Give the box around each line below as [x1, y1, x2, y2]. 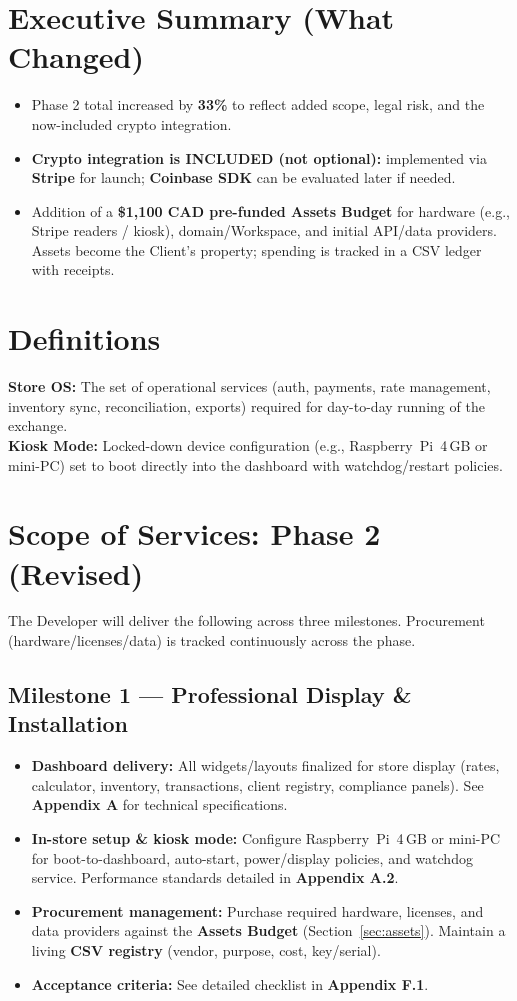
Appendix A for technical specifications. [31, 794, 288, 815]
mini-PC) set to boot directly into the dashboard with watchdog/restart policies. [8, 454, 503, 475]
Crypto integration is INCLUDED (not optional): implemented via [31, 147, 488, 168]
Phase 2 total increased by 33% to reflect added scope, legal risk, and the [31, 94, 485, 115]
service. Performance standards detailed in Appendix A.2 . [31, 867, 399, 888]
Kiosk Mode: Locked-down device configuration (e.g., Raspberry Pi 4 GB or [8, 434, 488, 455]
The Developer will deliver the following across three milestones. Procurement [8, 610, 485, 631]
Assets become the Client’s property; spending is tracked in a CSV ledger [31, 239, 482, 260]
